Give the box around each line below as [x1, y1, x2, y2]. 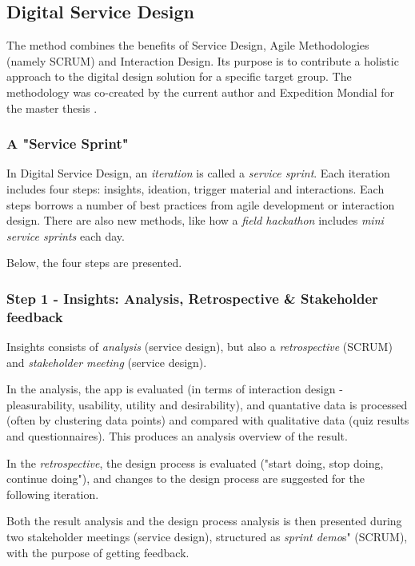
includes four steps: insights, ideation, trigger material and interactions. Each [6, 180, 385, 197]
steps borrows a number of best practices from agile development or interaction [6, 196, 395, 213]
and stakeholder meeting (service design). [6, 353, 207, 370]
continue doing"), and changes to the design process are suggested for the [6, 470, 365, 487]
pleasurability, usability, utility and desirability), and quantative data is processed [6, 396, 408, 413]
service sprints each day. [6, 227, 125, 244]
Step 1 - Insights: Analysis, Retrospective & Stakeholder [6, 288, 378, 308]
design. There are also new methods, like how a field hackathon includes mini [6, 212, 384, 229]
